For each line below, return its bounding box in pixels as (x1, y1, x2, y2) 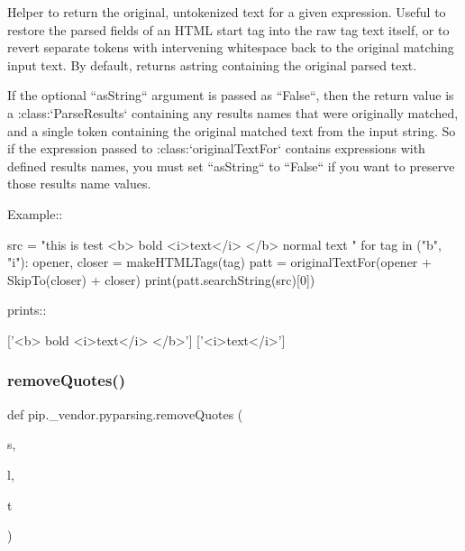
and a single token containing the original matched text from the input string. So (7, 121, 456, 140)
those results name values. (7, 174, 151, 193)
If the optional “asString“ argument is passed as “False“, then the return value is (7, 86, 454, 105)
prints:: (7, 300, 47, 319)
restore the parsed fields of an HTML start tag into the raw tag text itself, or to (7, 20, 450, 39)
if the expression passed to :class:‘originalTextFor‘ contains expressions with (7, 139, 425, 158)
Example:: (7, 204, 63, 223)
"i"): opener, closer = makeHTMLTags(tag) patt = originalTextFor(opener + (7, 253, 432, 271)
